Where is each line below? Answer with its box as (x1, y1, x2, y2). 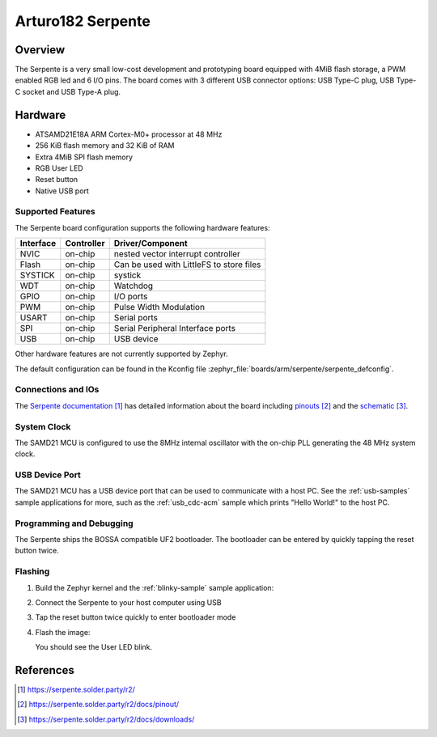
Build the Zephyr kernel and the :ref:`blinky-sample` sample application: (35, 582, 274, 592)
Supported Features (15, 206, 96, 218)
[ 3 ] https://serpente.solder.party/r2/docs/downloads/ (17, 714, 195, 724)
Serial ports (113, 312, 158, 324)
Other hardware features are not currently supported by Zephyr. (15, 349, 228, 359)
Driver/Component (113, 238, 188, 249)
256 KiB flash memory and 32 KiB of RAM (35, 141, 175, 150)
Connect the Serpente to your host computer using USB (35, 597, 222, 607)
